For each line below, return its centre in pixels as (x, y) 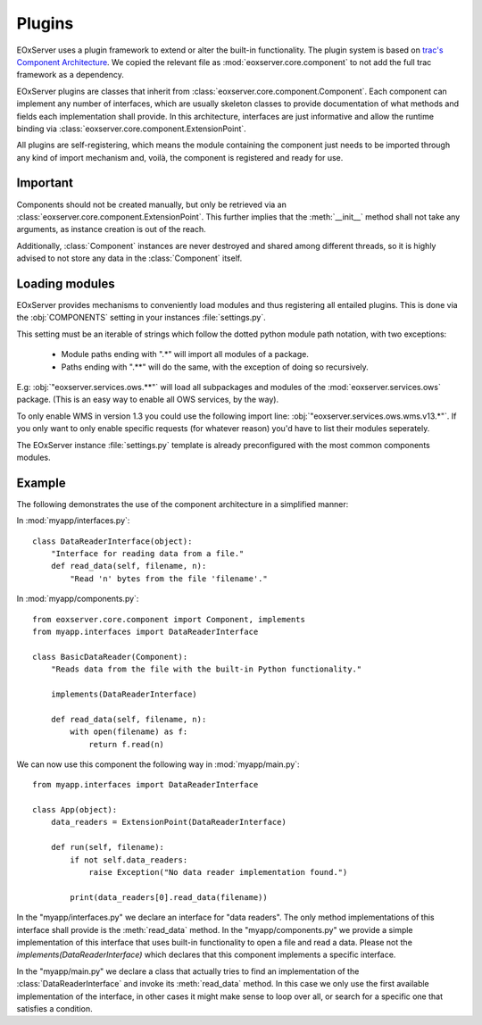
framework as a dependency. (70, 75)
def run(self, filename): (108, 847)
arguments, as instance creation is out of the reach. (112, 229)
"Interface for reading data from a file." (147, 554)
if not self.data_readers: (129, 860)
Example (41, 483)
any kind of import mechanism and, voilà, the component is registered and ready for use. (180, 157)
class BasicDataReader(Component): (110, 657)
